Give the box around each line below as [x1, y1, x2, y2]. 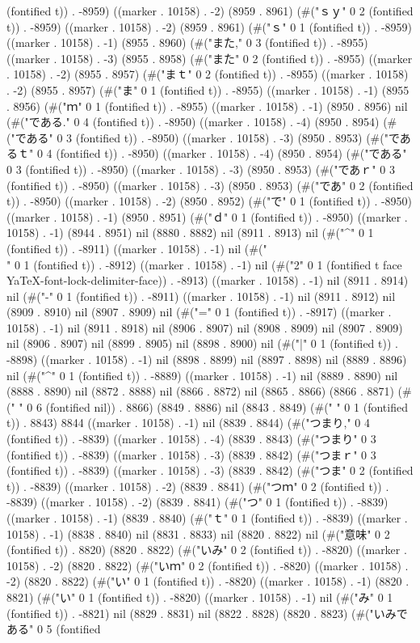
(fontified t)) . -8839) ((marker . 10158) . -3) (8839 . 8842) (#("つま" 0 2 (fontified [6, 462, 414, 479]
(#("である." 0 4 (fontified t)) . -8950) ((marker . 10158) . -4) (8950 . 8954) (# [6, 113, 397, 130]
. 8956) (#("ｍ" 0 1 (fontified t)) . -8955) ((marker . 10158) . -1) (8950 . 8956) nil [6, 97, 408, 114]
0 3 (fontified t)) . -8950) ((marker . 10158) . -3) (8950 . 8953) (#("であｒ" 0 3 [6, 160, 395, 177]
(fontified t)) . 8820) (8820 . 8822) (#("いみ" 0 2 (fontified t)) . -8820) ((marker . [6, 541, 407, 558]
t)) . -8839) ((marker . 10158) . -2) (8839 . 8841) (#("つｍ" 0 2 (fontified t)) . [6, 477, 389, 494]
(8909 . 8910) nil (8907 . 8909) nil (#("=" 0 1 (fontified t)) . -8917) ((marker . [6, 303, 392, 320]
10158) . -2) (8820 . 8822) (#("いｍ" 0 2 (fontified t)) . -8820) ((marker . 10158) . [6, 556, 409, 573]
